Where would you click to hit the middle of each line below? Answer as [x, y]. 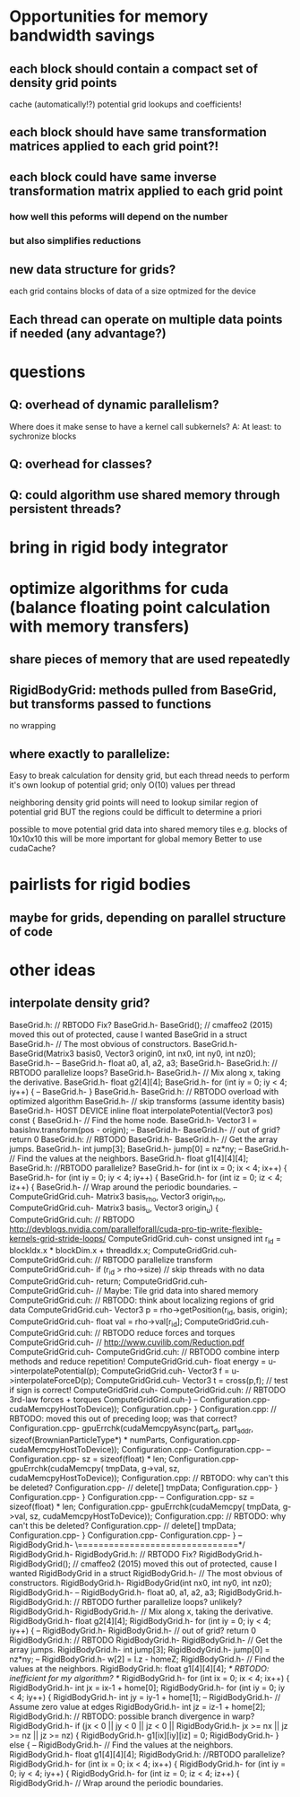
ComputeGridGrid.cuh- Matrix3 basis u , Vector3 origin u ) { [114, 1209]
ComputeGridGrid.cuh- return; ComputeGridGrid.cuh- [108, 1281]
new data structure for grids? [93, 270]
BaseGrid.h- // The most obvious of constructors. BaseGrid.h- [124, 1043]
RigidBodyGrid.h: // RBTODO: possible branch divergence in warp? [132, 1716]
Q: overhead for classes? [81, 464]
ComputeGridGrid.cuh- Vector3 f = [165, 1371]
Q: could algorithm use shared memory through [145, 495]
